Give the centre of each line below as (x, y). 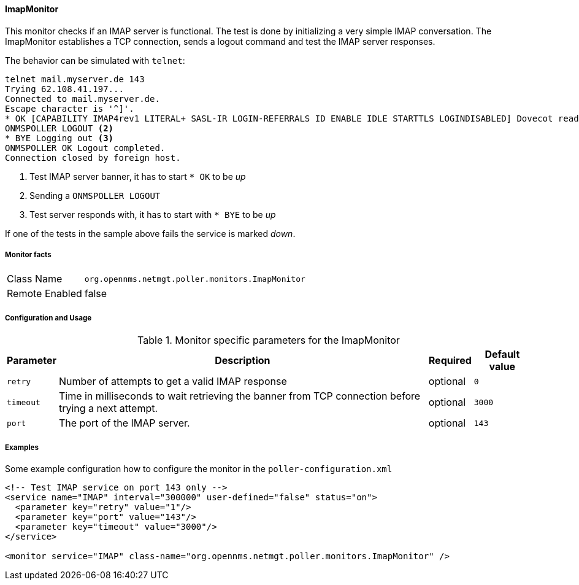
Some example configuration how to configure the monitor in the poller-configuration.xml (199, 468)
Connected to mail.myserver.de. (82, 99)
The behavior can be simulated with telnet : (95, 60)
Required (450, 361)
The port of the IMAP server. (124, 423)
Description (243, 361)
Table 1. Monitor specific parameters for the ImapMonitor (269, 340)
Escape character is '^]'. (70, 108)
